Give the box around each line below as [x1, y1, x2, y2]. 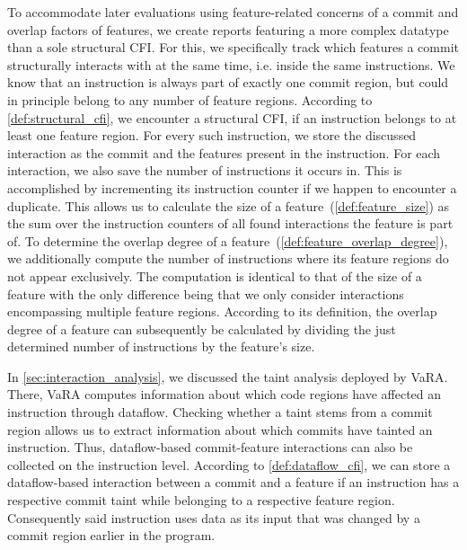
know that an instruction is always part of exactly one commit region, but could [7, 73, 449, 92]
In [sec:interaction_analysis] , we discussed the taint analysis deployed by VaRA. [7, 367, 448, 386]
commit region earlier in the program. [7, 526, 216, 545]
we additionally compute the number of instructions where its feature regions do [7, 249, 449, 268]
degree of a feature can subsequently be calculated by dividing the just [7, 319, 396, 338]
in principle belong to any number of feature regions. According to [7, 90, 373, 109]
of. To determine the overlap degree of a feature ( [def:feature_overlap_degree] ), [7, 231, 448, 250]
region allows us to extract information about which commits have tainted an [7, 420, 433, 439]
